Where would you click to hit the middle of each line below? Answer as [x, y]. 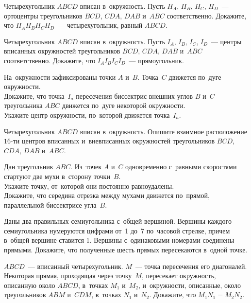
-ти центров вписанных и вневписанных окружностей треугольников [113, 141]
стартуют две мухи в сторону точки [57, 176]
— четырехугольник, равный [100, 25]
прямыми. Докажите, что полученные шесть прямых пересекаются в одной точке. [126, 250]
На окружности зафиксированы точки [60, 77]
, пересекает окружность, [179, 276]
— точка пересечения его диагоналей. [191, 266]
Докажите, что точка [34, 96]
